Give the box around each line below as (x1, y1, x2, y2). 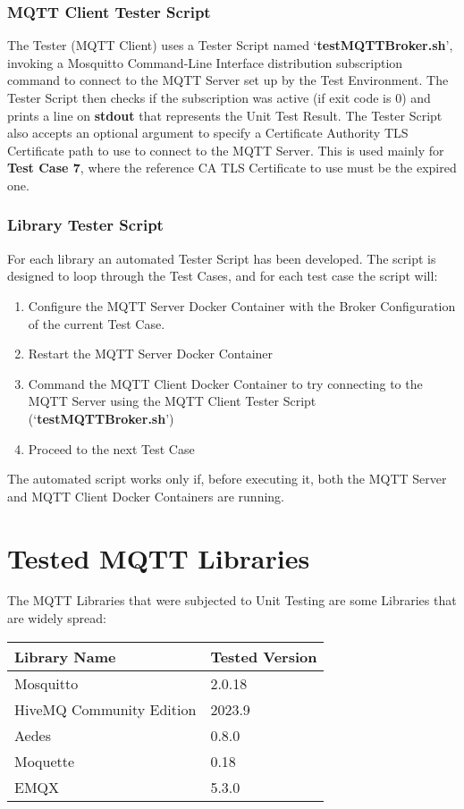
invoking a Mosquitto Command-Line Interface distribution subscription (7, 53, 403, 72)
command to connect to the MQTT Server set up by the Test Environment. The (7, 71, 449, 89)
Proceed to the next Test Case (28, 439, 195, 458)
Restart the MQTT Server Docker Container (28, 344, 274, 363)
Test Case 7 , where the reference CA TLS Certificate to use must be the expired (7, 158, 457, 177)
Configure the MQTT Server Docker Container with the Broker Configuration (28, 296, 456, 315)
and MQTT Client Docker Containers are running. (7, 486, 285, 505)
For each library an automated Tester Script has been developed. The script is (7, 249, 436, 267)
